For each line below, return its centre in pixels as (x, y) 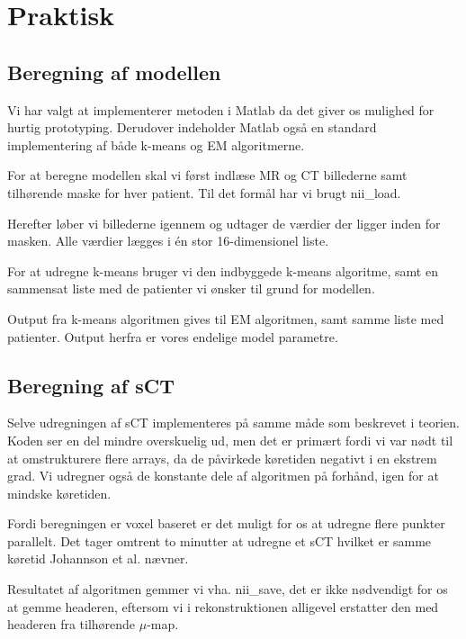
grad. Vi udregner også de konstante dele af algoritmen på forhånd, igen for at (223, 476)
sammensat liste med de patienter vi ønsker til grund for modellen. (191, 288)
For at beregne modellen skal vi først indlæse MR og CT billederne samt (207, 175)
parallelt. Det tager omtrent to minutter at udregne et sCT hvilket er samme (220, 540)
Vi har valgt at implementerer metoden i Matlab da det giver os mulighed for (221, 109)
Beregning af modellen (114, 72)
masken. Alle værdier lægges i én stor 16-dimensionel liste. (168, 241)
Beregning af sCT (91, 385)
